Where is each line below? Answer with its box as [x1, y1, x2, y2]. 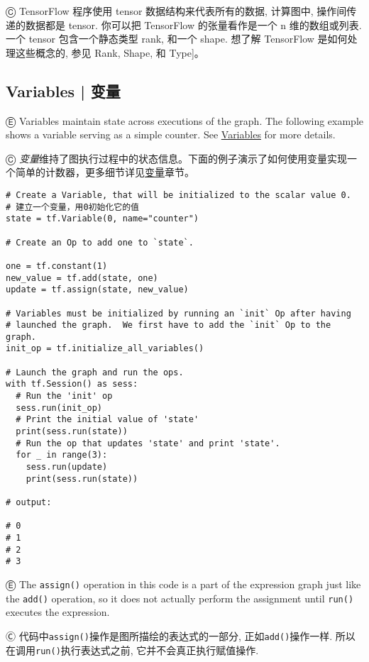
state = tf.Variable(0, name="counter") [6, 214, 199, 224]
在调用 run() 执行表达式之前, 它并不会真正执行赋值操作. [6, 642, 259, 657]
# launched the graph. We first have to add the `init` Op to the [6, 320, 331, 331]
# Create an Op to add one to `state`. [6, 237, 194, 248]
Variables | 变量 [6, 79, 121, 101]
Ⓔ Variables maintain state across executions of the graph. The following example [6, 113, 363, 128]
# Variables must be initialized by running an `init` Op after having [6, 308, 351, 319]
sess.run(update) [26, 462, 108, 473]
